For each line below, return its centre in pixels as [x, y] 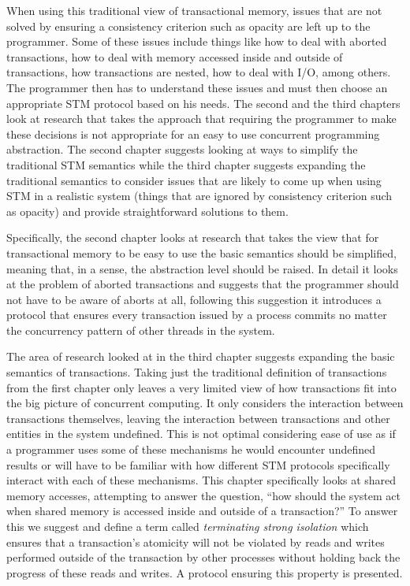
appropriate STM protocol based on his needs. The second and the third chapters [203, 103]
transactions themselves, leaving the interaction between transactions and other [198, 418]
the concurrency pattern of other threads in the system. [141, 330]
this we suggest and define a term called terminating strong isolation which [188, 526]
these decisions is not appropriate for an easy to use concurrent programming [193, 134]
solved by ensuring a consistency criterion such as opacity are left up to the [188, 26]
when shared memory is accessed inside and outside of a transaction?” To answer [202, 511]
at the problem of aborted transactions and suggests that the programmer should [203, 284]
